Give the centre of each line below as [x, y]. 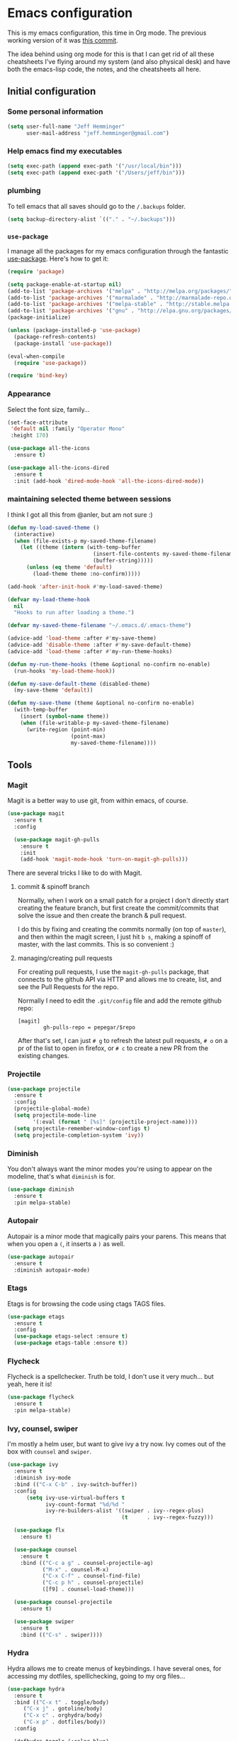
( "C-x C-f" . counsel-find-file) [91, 1576]
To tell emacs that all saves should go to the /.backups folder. [97, 206]
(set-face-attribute [38, 422]
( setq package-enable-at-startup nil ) [64, 284]
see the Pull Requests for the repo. [68, 987]
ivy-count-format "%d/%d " [85, 1504]
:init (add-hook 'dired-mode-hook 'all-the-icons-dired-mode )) [109, 481]
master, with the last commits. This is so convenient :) [96, 944]
